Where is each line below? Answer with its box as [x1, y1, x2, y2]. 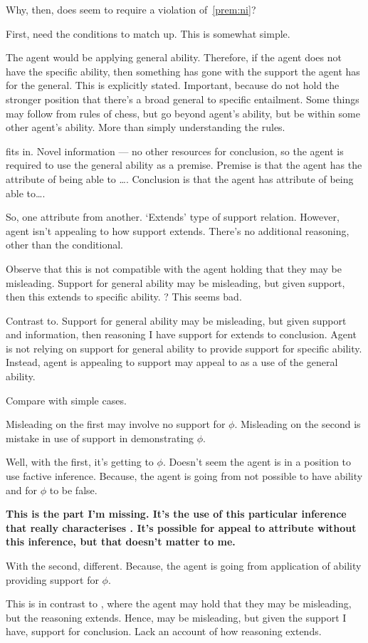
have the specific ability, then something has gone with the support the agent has [6, 63, 360, 78]
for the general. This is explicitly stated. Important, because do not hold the [6, 78, 340, 93]
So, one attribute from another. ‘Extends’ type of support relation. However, [6, 209, 340, 224]
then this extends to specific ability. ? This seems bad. [6, 289, 242, 304]
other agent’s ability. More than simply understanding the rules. [6, 120, 285, 135]
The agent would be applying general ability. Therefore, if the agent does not [6, 50, 342, 65]
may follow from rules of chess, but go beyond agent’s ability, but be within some [6, 105, 360, 120]
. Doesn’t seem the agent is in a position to [162, 454, 352, 469]
